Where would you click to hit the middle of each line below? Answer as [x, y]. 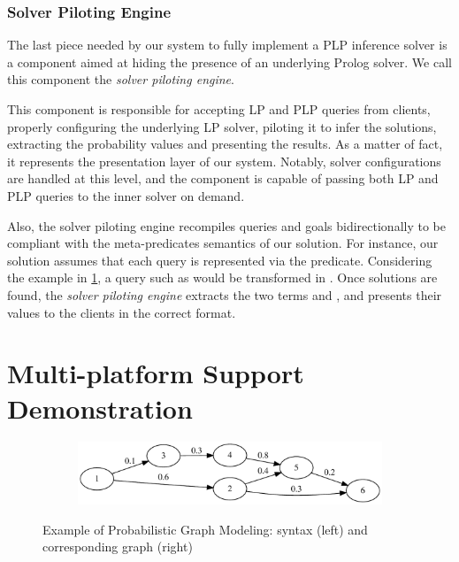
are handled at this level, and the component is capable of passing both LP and [223, 178]
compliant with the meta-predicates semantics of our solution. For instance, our [223, 243]
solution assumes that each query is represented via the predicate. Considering [220, 260]
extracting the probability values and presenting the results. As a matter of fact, [225, 144]
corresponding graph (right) [118, 547]
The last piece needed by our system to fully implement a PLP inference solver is [227, 45]
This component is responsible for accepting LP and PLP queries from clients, [219, 109]
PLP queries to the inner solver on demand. [126, 195]
